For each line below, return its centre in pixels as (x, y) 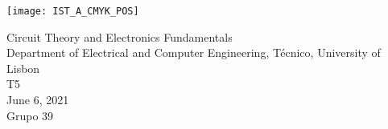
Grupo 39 (30, 115)
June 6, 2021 (38, 100)
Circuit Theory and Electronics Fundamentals (120, 36)
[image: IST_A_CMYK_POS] (73, 11)
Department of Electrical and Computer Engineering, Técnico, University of (194, 52)
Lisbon (23, 68)
